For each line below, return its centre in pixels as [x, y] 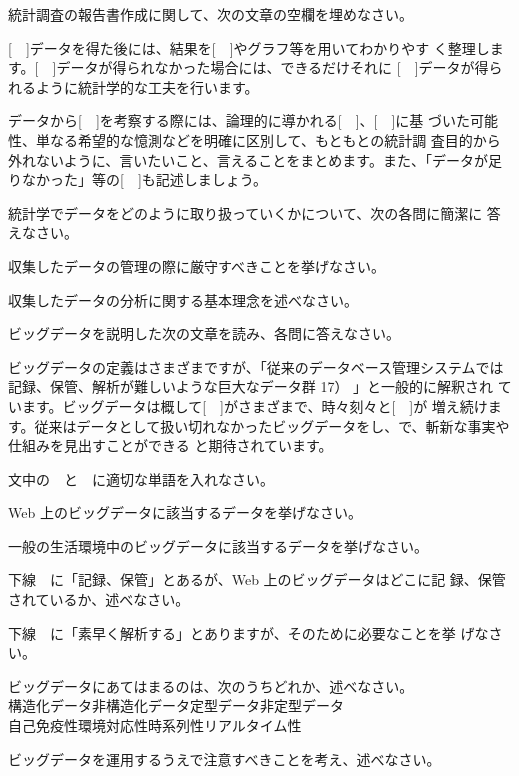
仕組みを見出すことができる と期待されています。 [170, 445]
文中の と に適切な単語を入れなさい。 [141, 478]
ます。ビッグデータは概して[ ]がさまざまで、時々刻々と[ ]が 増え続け [254, 405]
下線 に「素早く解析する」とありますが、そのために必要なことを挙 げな [248, 632]
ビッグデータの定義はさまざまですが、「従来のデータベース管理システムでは [256, 366]
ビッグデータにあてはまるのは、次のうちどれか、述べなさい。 [211, 685]
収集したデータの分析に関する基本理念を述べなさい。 [183, 299]
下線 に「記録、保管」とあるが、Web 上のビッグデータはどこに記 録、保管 [257, 579]
